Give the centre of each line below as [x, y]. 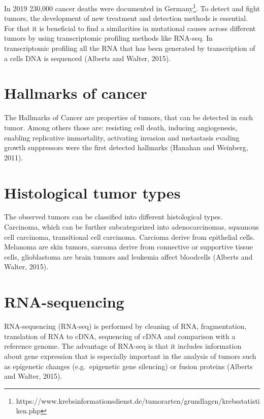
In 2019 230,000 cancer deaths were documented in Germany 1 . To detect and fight [132, 7]
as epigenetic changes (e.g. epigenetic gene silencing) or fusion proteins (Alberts [128, 366]
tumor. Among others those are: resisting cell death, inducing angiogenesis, [121, 127]
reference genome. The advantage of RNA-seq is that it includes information [123, 346]
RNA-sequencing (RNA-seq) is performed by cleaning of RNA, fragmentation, [125, 326]
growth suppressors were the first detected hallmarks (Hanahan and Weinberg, [126, 147]
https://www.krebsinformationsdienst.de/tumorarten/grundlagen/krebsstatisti [138, 400]
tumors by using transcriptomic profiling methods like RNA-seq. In [109, 38]
